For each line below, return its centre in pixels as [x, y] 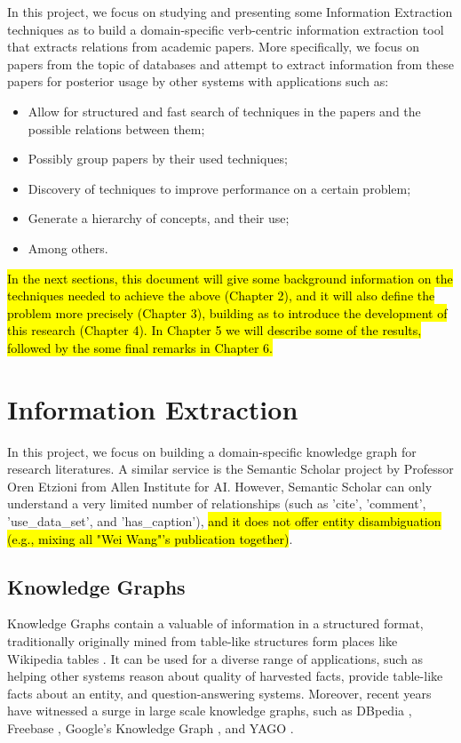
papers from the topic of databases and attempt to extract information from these [230, 64]
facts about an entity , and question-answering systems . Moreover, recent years [219, 693]
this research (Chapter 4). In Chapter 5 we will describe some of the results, [215, 330]
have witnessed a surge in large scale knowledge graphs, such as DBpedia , [210, 711]
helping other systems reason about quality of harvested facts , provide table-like [225, 676]
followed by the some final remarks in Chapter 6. [140, 347]
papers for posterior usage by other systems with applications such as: [198, 81]
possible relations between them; [116, 128]
